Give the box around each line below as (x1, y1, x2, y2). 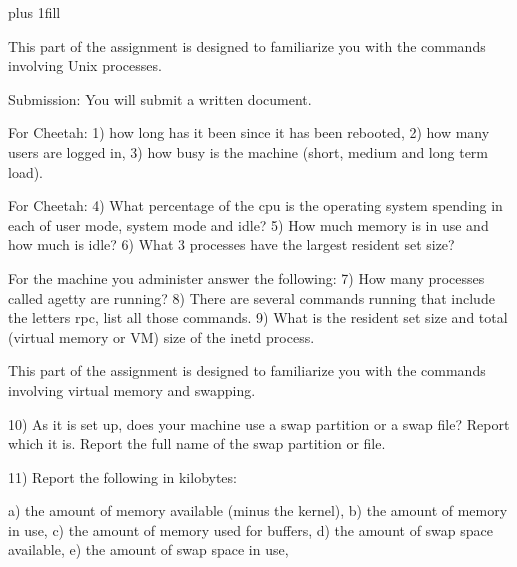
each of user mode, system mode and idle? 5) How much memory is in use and (8, 214, 489, 235)
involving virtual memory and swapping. (8, 379, 256, 400)
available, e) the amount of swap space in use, (8, 539, 289, 560)
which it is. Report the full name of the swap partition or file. (8, 433, 386, 454)
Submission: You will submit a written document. (8, 88, 312, 109)
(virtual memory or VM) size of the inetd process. (8, 326, 315, 347)
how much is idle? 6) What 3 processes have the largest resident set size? (8, 234, 455, 255)
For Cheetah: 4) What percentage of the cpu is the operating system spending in (8, 195, 503, 216)
